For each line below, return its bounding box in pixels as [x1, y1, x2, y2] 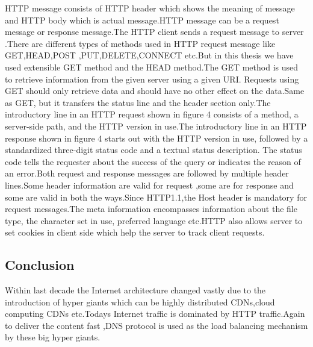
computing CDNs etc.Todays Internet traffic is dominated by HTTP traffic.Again [5, 307, 305, 320]
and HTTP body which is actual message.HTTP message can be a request [5, 13, 279, 26]
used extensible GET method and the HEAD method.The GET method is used [5, 60, 299, 73]
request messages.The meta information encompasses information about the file [5, 202, 297, 215]
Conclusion [5, 255, 75, 274]
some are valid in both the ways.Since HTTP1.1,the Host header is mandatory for [5, 190, 307, 203]
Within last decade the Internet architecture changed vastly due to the [5, 284, 266, 296]
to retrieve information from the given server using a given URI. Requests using [5, 72, 299, 85]
